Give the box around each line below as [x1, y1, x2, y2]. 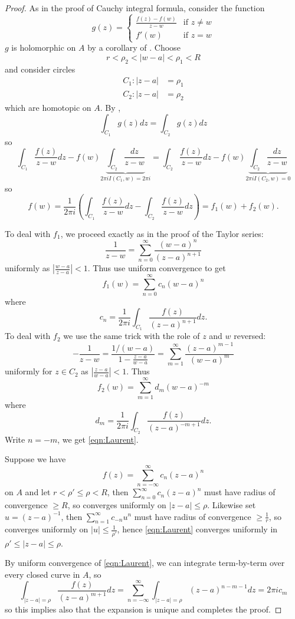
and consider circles [5, 62, 76, 75]
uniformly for [5, 365, 53, 377]
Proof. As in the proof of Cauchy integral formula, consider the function [5, 2, 265, 14]
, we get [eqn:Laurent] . [57, 433, 139, 445]
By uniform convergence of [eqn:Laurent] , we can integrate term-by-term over [5, 557, 285, 569]
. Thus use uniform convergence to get [87, 262, 226, 274]
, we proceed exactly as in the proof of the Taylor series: [60, 227, 264, 239]
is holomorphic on [11, 41, 76, 54]
